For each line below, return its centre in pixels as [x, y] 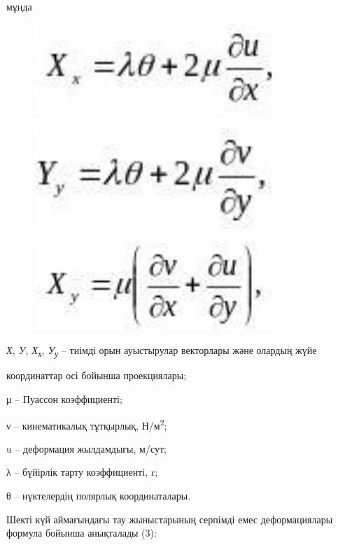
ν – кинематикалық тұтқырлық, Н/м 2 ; [87, 424]
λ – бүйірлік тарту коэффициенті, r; [82, 472]
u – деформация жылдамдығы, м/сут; [86, 448]
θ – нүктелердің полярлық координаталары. [99, 496]
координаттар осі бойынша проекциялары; [97, 375]
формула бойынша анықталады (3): [82, 533]
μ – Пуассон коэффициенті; [64, 398]
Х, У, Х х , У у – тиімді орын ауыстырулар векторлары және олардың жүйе [162, 351]
